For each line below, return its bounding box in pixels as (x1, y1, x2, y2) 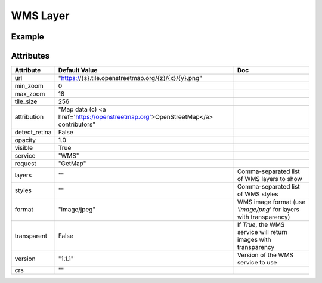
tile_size (14, 97, 38, 106)
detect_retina (14, 128, 52, 137)
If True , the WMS (237, 221, 285, 229)
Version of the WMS (237, 251, 294, 259)
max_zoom (14, 90, 45, 98)
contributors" (58, 120, 95, 128)
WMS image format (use (237, 198, 306, 206)
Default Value (58, 66, 98, 75)
